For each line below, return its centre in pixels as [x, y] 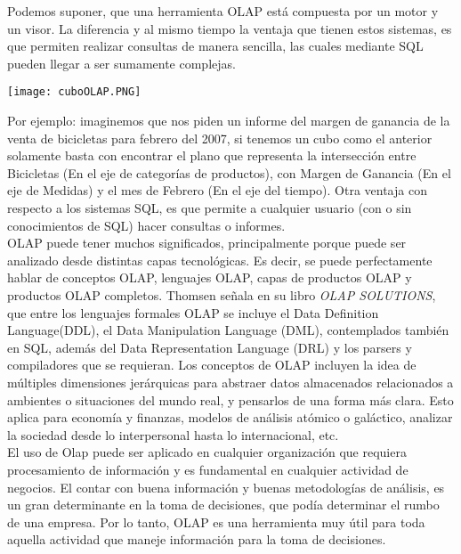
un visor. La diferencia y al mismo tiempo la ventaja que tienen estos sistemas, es [230, 28]
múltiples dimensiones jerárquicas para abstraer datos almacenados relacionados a [230, 382]
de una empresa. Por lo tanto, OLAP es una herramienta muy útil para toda [216, 521]
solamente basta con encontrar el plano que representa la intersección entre [212, 155]
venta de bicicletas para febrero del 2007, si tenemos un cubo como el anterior [220, 138]
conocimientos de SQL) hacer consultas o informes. [146, 225]
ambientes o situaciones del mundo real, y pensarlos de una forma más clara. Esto [230, 399]
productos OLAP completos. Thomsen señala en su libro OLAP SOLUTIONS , [222, 294]
